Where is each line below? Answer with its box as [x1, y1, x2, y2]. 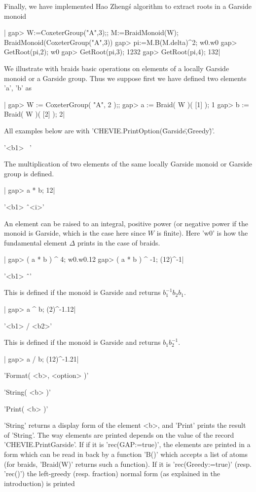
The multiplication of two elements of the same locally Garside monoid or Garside [4, 159, 253, 169]
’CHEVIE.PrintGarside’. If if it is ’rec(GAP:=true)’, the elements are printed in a [4, 439, 251, 450]
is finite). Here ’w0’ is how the [156, 228, 248, 238]
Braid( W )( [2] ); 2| [4, 109, 65, 119]
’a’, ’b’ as [4, 82, 32, 93]
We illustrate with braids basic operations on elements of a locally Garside [4, 63, 229, 73]
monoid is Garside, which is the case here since [4, 228, 146, 238]
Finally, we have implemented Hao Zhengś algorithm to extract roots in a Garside [4, 1, 252, 11]
